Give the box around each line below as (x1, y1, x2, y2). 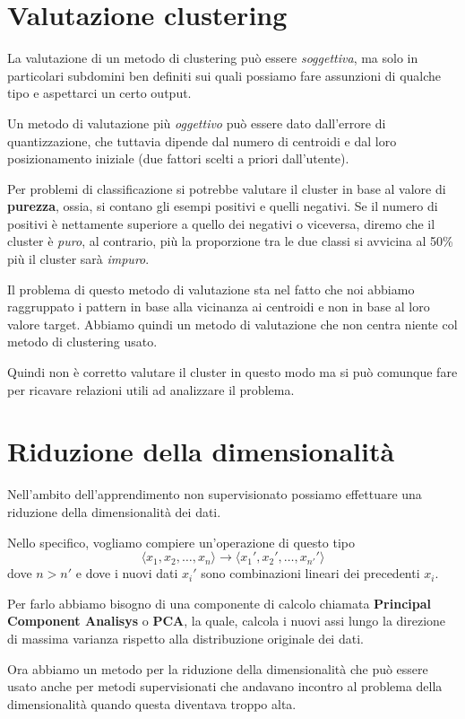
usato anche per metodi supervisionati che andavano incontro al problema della (7, 677, 443, 696)
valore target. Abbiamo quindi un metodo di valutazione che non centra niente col (7, 314, 458, 333)
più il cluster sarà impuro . (7, 250, 150, 268)
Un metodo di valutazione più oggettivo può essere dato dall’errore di (7, 113, 386, 132)
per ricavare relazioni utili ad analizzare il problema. (7, 380, 295, 399)
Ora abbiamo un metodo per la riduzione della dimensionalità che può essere (7, 659, 428, 678)
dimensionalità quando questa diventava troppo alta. (7, 694, 297, 713)
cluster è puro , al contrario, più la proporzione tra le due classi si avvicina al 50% (7, 232, 453, 250)
